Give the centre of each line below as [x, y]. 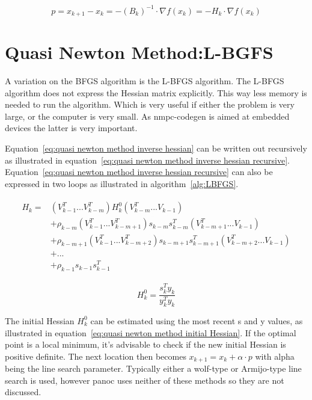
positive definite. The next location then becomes [96, 356]
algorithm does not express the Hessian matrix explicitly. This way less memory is [156, 92]
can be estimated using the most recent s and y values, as [197, 320]
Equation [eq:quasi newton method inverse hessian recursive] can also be [139, 172]
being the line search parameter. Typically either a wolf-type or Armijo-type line [153, 368]
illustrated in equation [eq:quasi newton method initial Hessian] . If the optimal [151, 332]
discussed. [23, 392]
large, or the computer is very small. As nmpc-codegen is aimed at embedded [147, 116]
